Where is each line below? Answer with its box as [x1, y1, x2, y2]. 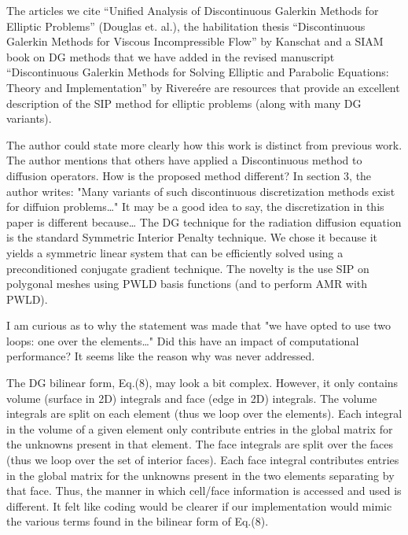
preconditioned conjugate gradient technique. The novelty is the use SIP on [6, 260, 369, 276]
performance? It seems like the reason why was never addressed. [6, 348, 315, 364]
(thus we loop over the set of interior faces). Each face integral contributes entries [6, 452, 399, 468]
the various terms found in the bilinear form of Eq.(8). [6, 513, 269, 529]
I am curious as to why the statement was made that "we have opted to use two [6, 317, 391, 334]
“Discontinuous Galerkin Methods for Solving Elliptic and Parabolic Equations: [6, 64, 389, 80]
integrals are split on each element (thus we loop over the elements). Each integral [6, 405, 402, 422]
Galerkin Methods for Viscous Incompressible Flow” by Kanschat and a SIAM [6, 33, 384, 50]
